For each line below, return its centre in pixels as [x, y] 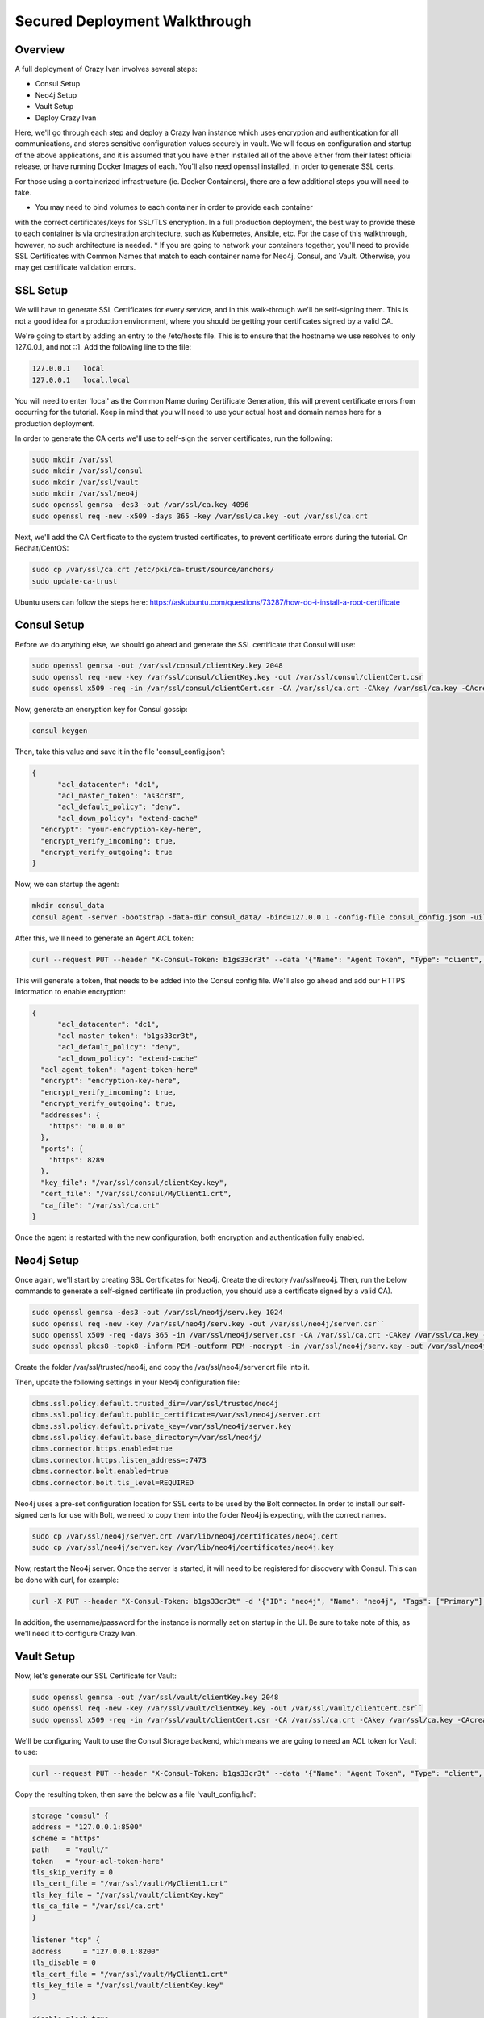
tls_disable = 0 [64, 1963]
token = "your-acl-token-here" [98, 1861]
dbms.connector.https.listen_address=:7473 [119, 1460]
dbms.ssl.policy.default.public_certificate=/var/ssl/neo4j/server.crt [177, 1415]
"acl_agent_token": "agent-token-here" [119, 1069]
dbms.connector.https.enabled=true [102, 1449]
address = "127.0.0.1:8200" [96, 1951]
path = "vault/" [70, 1850]
